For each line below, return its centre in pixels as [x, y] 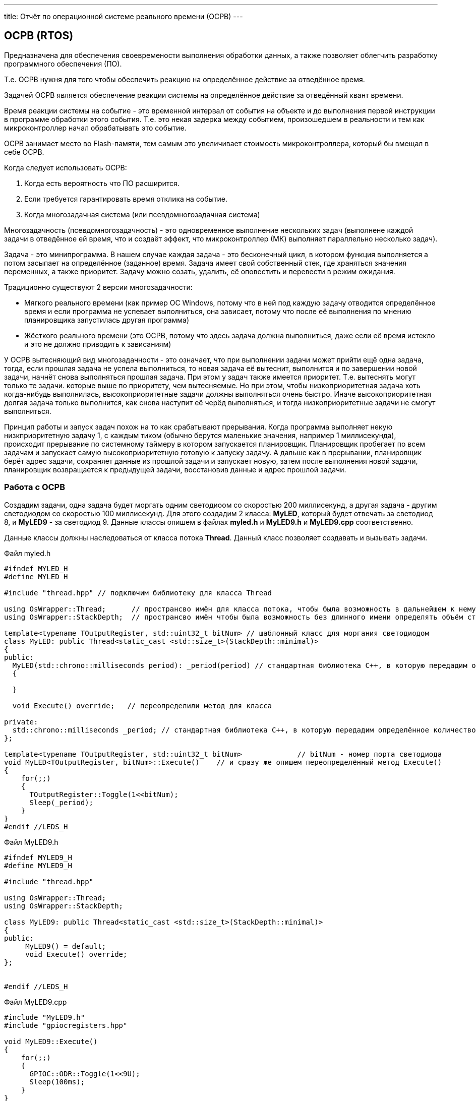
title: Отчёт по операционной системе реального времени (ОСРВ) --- [124, 16]
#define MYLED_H [36, 576]
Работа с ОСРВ [35, 487]
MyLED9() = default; [66, 946]
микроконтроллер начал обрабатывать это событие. [95, 128]
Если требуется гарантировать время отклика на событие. [126, 199]
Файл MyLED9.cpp [36, 1002]
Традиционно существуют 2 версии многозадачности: [98, 287]
